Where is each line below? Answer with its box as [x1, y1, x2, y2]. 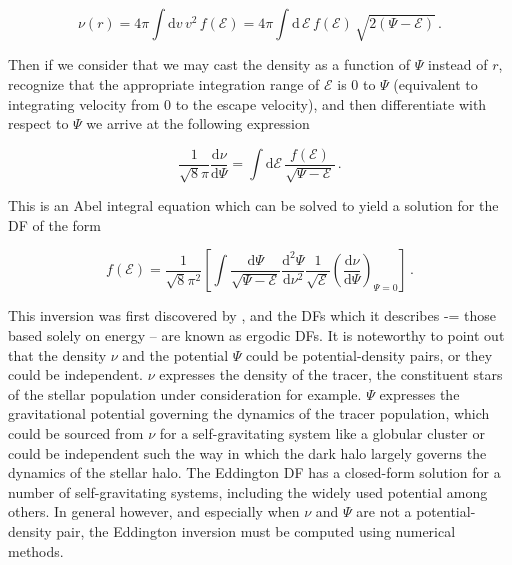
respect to [8, 113, 69, 134]
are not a [356, 501, 412, 522]
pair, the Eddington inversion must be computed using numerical [56, 520, 456, 541]
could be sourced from [8, 422, 144, 443]
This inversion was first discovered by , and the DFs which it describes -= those [8, 305, 497, 326]
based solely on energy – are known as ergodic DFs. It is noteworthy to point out [8, 325, 505, 345]
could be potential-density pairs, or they [246, 344, 493, 365]
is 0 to [337, 73, 376, 94]
